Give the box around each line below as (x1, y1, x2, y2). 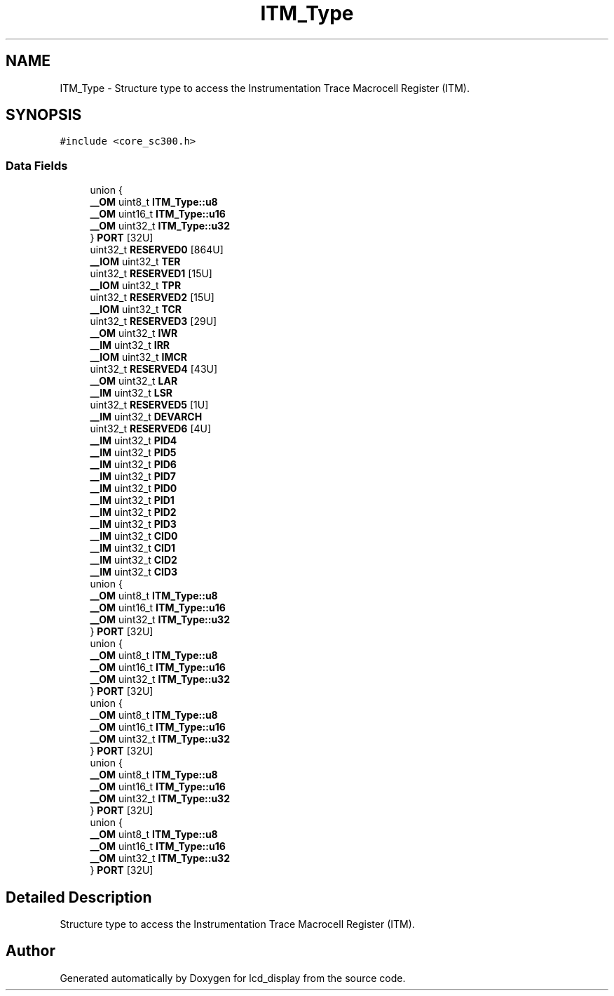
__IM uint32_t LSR (90, 387, 172, 399)
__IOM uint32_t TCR (90, 303, 182, 316)
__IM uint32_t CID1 (90, 542, 176, 555)
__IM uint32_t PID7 (90, 470, 176, 483)
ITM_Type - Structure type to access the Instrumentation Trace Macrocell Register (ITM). (60, 81, 470, 94)
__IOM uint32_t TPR (90, 279, 182, 292)
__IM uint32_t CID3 (90, 566, 178, 578)
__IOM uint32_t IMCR (90, 351, 188, 364)
